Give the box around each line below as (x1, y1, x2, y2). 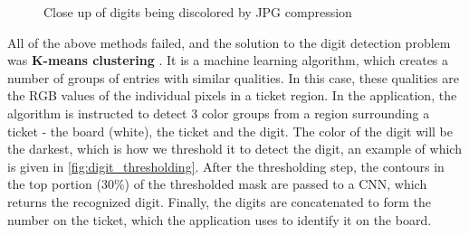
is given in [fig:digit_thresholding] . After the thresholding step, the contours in (7, 156, 445, 175)
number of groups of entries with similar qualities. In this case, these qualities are (7, 68, 459, 87)
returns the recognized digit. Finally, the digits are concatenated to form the (7, 192, 432, 211)
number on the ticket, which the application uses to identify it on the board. (7, 210, 432, 229)
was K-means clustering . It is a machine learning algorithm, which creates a (7, 51, 449, 70)
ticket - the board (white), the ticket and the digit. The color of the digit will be (7, 121, 454, 140)
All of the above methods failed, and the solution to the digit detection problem (7, 33, 451, 52)
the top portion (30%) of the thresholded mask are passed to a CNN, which (7, 174, 427, 193)
